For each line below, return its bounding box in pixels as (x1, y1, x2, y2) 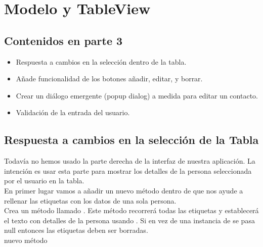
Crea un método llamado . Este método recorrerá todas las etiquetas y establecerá (4, 205, 259, 216)
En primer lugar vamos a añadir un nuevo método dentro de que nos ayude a (4, 185, 243, 195)
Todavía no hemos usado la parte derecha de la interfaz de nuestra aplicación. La (4, 156, 255, 166)
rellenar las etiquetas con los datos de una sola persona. (4, 195, 177, 206)
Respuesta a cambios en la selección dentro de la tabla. (16, 56, 187, 67)
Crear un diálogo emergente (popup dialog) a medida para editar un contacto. (16, 90, 258, 101)
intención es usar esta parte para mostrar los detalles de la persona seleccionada (4, 165, 252, 176)
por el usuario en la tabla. (4, 175, 84, 186)
